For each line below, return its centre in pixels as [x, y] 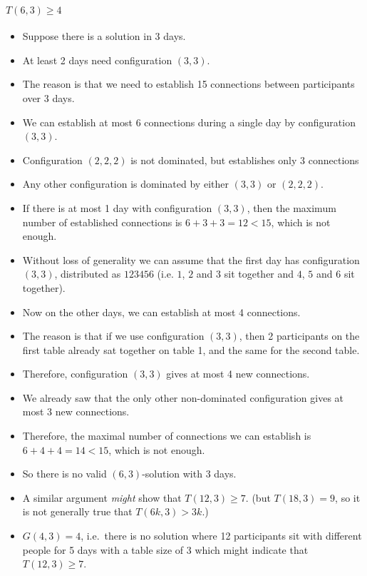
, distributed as [88, 274]
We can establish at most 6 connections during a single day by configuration [189, 122]
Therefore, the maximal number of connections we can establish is [167, 436]
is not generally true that [77, 511]
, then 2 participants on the [299, 336]
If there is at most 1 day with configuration [117, 207]
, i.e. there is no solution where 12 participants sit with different [221, 536]
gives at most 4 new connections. [238, 374]
